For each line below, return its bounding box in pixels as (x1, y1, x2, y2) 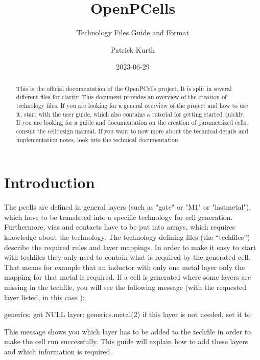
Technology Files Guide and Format (77, 27, 189, 38)
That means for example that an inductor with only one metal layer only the (4, 261, 245, 272)
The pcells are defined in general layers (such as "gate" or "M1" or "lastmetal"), (4, 201, 251, 212)
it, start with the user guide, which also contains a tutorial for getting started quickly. (16, 109, 245, 118)
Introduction (4, 172, 95, 193)
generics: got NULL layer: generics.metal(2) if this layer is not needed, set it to (4, 309, 251, 320)
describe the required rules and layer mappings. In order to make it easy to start (4, 241, 256, 252)
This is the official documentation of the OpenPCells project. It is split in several (16, 84, 232, 93)
